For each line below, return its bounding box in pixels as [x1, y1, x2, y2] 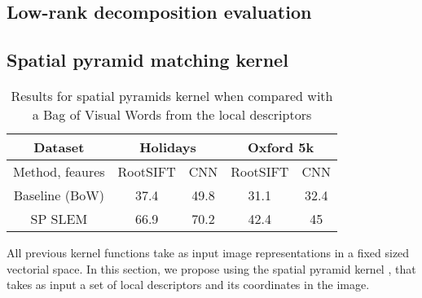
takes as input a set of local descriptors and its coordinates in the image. [7, 276, 370, 293]
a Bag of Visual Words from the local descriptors [32, 104, 312, 124]
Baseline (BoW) [13, 185, 104, 204]
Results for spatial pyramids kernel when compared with [11, 85, 333, 105]
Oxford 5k [248, 137, 314, 156]
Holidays [139, 137, 196, 156]
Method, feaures [13, 161, 105, 181]
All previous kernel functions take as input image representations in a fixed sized [7, 243, 410, 261]
